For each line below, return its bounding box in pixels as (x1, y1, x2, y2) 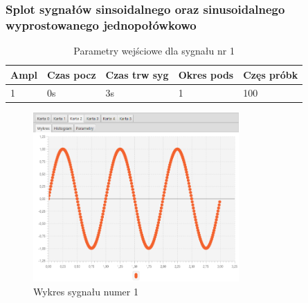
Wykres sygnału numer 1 (33, 284, 138, 298)
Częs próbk (243, 67, 298, 81)
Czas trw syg (105, 67, 169, 81)
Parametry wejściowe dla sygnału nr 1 (73, 43, 235, 58)
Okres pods (178, 67, 234, 81)
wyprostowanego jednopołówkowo (6, 16, 197, 33)
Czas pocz (47, 67, 96, 81)
